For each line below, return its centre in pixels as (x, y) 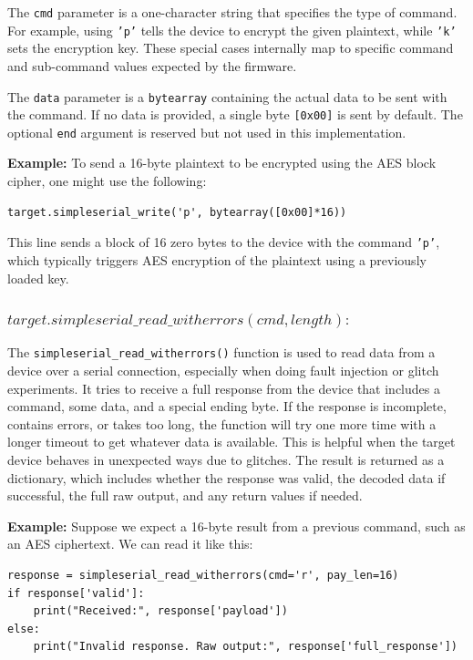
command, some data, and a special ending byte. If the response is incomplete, (227, 406)
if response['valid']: (76, 593)
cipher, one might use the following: (107, 181)
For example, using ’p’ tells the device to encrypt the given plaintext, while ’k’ (232, 30)
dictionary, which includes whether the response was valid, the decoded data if (226, 477)
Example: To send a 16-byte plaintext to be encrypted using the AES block (222, 163)
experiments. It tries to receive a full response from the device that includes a (224, 388)
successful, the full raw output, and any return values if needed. (185, 495)
